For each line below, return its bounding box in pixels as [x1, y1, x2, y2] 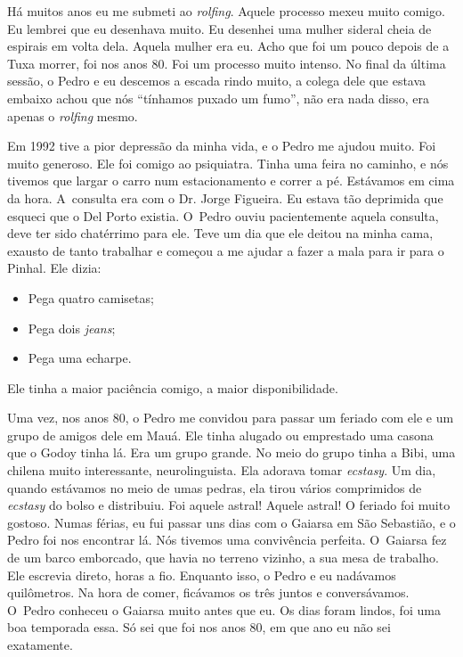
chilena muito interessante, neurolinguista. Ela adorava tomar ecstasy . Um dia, [7, 461, 436, 480]
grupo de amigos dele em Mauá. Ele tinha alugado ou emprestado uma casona [7, 425, 434, 444]
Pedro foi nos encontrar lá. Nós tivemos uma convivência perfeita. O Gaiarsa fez [7, 530, 447, 549]
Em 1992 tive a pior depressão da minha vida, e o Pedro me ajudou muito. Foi [7, 136, 436, 155]
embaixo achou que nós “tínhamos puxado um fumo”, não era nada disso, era [7, 88, 430, 107]
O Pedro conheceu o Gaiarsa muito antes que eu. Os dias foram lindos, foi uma [7, 600, 441, 619]
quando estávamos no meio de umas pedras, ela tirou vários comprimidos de [7, 478, 422, 497]
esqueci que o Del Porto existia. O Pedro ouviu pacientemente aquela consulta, [7, 206, 439, 225]
